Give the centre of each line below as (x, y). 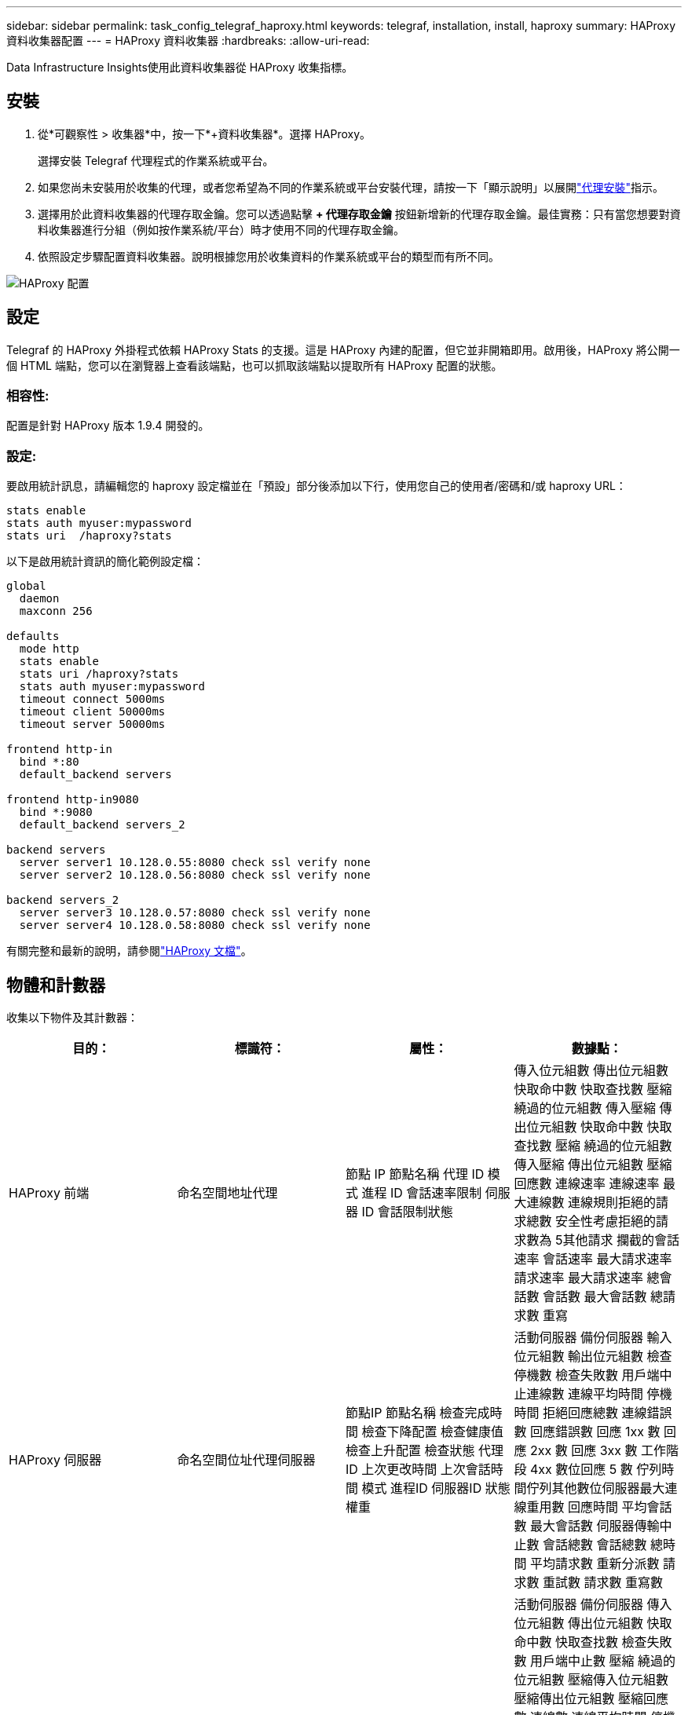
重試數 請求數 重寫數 (603, 1583)
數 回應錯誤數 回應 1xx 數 (587, 1432)
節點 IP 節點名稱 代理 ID (415, 1174)
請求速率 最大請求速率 (579, 1278)
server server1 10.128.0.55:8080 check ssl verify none (195, 863)
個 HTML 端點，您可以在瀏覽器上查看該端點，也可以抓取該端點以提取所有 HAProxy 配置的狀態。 (254, 365)
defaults (33, 636)
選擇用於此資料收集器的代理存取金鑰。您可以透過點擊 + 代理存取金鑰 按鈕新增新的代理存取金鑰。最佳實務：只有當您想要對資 (359, 214)
